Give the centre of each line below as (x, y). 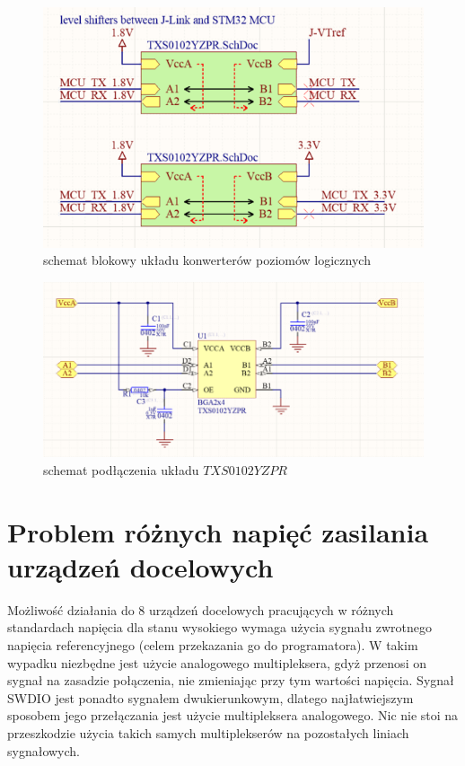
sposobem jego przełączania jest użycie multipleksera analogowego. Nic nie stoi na (233, 715)
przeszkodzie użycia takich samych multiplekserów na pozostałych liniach (208, 733)
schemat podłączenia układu (121, 469)
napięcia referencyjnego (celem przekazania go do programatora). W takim (213, 645)
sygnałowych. (44, 750)
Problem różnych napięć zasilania (218, 531)
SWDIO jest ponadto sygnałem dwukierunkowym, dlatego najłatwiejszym (211, 697)
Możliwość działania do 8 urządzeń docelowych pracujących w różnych (201, 609)
